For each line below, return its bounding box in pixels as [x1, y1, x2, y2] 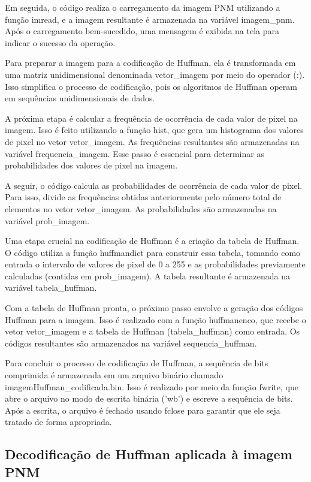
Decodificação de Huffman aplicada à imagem [5, 445, 292, 463]
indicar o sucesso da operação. [5, 36, 116, 49]
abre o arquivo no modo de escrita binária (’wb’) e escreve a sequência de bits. [5, 392, 293, 405]
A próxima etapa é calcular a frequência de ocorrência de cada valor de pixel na [5, 112, 298, 124]
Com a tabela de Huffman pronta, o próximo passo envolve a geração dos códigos [5, 302, 303, 314]
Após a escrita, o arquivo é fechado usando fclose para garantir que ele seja [5, 403, 280, 416]
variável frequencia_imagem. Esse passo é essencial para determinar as [5, 147, 264, 159]
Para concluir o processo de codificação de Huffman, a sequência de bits [5, 357, 268, 369]
